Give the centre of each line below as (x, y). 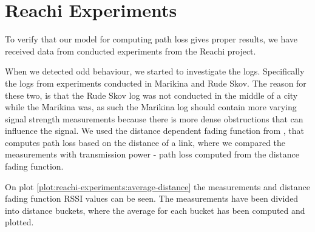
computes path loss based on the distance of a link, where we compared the (145, 142)
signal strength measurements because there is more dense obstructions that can (154, 118)
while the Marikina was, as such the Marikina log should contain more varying (151, 107)
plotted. (19, 222)
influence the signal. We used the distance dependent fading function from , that (155, 131)
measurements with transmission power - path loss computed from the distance (152, 154)
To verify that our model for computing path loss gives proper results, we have (151, 39)
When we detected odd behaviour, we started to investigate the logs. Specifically (155, 71)
